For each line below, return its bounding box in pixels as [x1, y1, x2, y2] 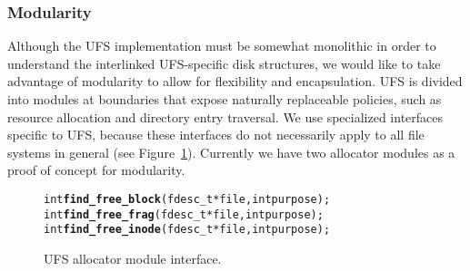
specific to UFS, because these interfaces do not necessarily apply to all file [7, 125, 425, 144]
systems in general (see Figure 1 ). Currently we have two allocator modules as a [7, 142, 455, 161]
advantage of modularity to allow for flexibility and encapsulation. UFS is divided [7, 72, 463, 91]
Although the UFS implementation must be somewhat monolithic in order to [7, 36, 436, 55]
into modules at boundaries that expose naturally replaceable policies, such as [7, 90, 442, 108]
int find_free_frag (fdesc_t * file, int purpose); [44, 208, 324, 221]
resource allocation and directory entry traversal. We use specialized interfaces [7, 107, 444, 126]
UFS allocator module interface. [44, 248, 222, 267]
